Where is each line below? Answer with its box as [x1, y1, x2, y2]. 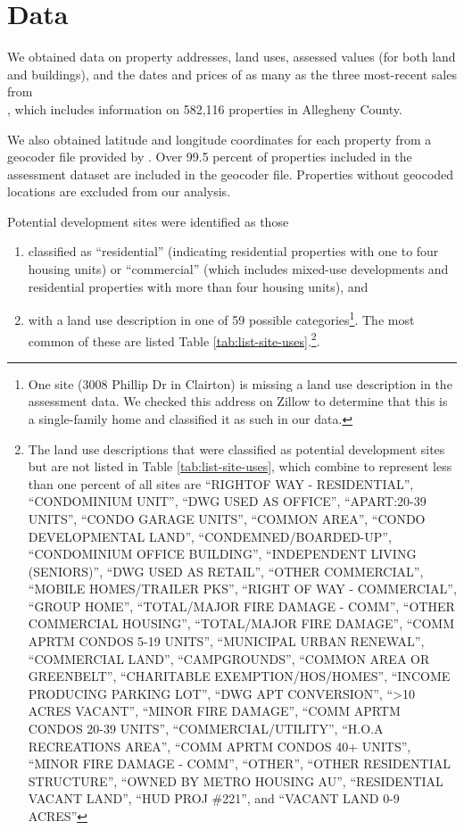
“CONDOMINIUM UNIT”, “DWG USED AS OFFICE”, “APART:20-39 [28, 492, 427, 510]
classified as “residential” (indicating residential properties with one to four [28, 242, 439, 261]
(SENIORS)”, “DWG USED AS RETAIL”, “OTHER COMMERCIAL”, [28, 561, 424, 580]
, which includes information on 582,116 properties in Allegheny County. [7, 99, 402, 118]
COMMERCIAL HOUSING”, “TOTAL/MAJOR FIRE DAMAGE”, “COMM [28, 614, 454, 633]
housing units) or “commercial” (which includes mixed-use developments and [28, 260, 449, 278]
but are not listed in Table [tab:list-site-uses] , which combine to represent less [28, 457, 452, 476]
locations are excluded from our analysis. [7, 182, 231, 201]
